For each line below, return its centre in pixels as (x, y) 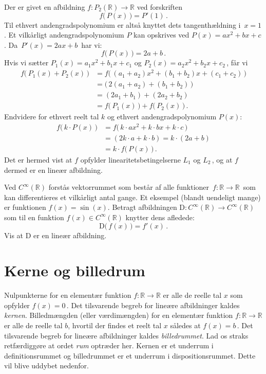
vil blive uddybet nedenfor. (46, 366)
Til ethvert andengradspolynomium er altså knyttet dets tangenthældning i (122, 24)
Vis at (14, 235)
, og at (222, 159)
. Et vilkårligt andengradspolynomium (64, 35)
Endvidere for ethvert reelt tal (52, 117)
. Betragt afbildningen (142, 207)
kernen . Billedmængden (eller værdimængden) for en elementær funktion (119, 315)
